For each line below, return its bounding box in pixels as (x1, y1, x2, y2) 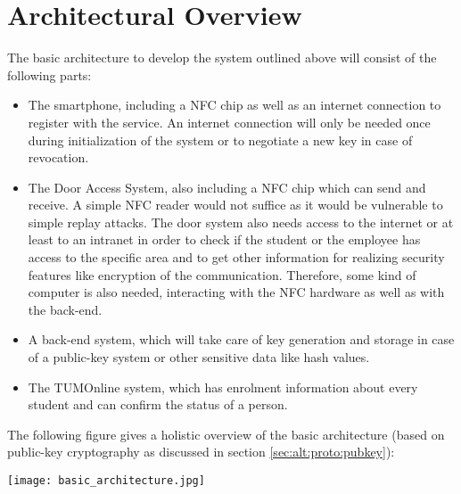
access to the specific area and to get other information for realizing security (28, 248, 445, 267)
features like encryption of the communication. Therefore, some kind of (28, 265, 416, 284)
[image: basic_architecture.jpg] (7, 474, 205, 487)
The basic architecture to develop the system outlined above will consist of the (7, 48, 437, 67)
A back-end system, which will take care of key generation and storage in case (28, 330, 455, 349)
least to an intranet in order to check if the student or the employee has (28, 230, 421, 249)
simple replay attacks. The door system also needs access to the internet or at (28, 212, 454, 231)
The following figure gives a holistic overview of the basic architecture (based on (7, 424, 445, 443)
